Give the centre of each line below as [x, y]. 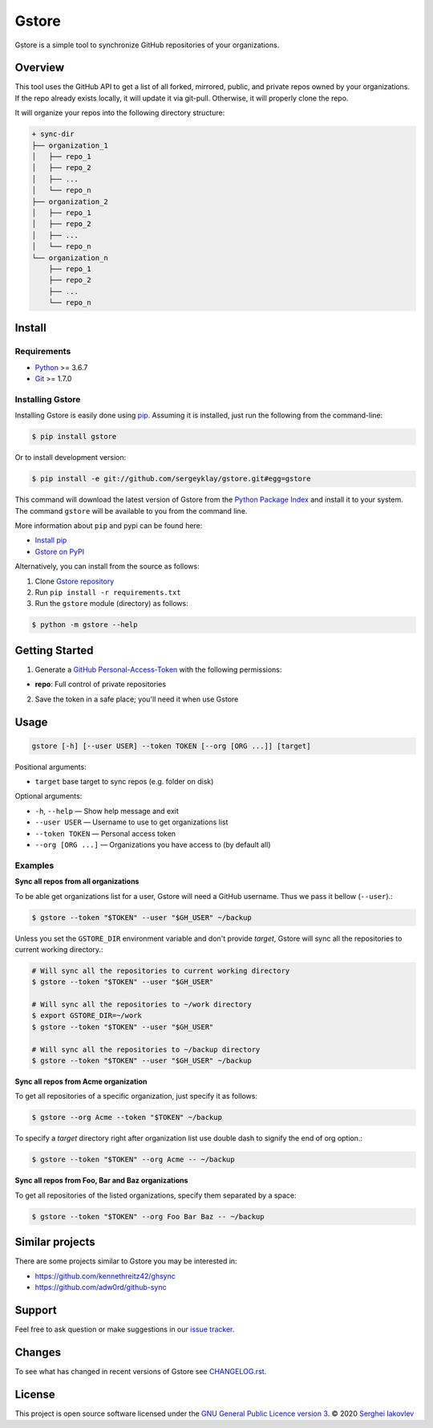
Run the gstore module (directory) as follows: [111, 604]
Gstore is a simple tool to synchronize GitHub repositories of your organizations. [147, 45]
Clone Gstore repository [75, 581]
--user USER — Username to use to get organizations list [132, 822]
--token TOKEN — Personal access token [105, 833]
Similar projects [55, 1242]
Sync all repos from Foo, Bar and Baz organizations [101, 1181]
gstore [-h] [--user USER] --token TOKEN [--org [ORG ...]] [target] [171, 746]
